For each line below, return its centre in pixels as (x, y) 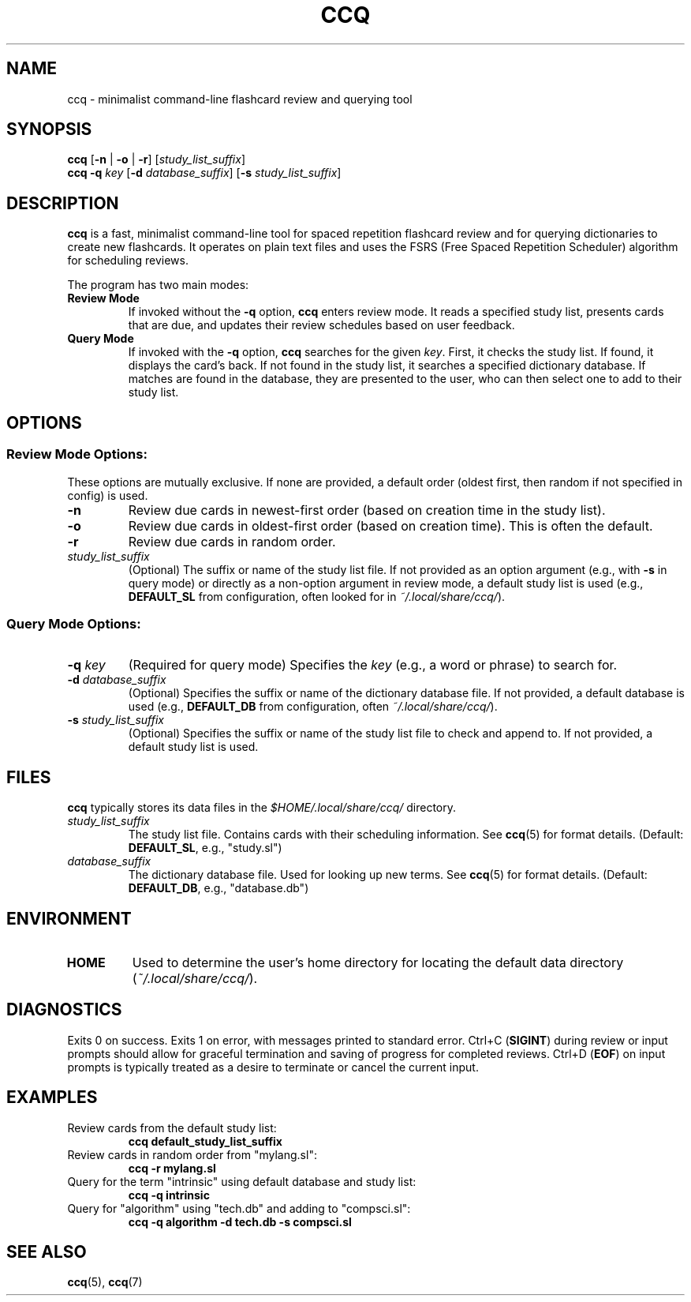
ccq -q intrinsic (169, 1195)
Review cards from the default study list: (172, 1128)
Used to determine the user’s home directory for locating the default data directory (378, 962)
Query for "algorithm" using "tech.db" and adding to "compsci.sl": (239, 1208)
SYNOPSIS (49, 129)
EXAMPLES (52, 1098)
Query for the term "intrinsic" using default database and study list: (242, 1181)
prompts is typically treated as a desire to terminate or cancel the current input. (273, 1067)
